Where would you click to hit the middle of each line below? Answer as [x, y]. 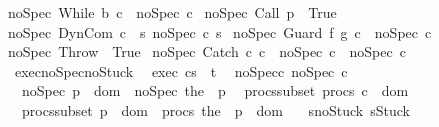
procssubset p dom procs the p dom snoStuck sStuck [215, 109]
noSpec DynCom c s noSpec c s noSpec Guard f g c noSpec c [220, 31]
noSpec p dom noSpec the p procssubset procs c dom [215, 90]
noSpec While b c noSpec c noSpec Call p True [172, 12]
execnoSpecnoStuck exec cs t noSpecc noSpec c [181, 70]
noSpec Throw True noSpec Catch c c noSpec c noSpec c [207, 51]
